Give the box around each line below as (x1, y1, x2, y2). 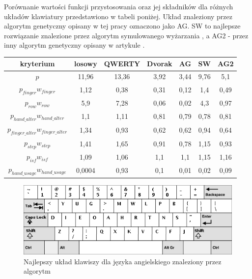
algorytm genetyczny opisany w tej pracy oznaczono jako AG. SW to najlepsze (4, 21, 241, 31)
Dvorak (147, 58, 172, 69)
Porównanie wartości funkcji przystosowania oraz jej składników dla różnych (4, 1, 233, 11)
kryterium (20, 58, 55, 69)
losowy (74, 58, 97, 69)
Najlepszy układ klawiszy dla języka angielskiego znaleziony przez (24, 256, 222, 266)
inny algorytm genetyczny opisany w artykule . (4, 40, 145, 50)
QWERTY (104, 58, 140, 69)
